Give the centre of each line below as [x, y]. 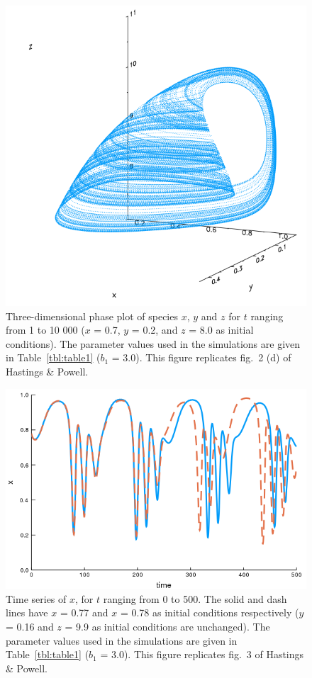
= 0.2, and [155, 330]
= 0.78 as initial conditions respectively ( [210, 612]
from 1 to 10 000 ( [45, 330]
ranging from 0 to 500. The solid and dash [195, 598]
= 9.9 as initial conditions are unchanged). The [167, 626]
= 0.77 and [84, 612]
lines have [27, 612]
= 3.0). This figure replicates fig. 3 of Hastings [202, 654]
